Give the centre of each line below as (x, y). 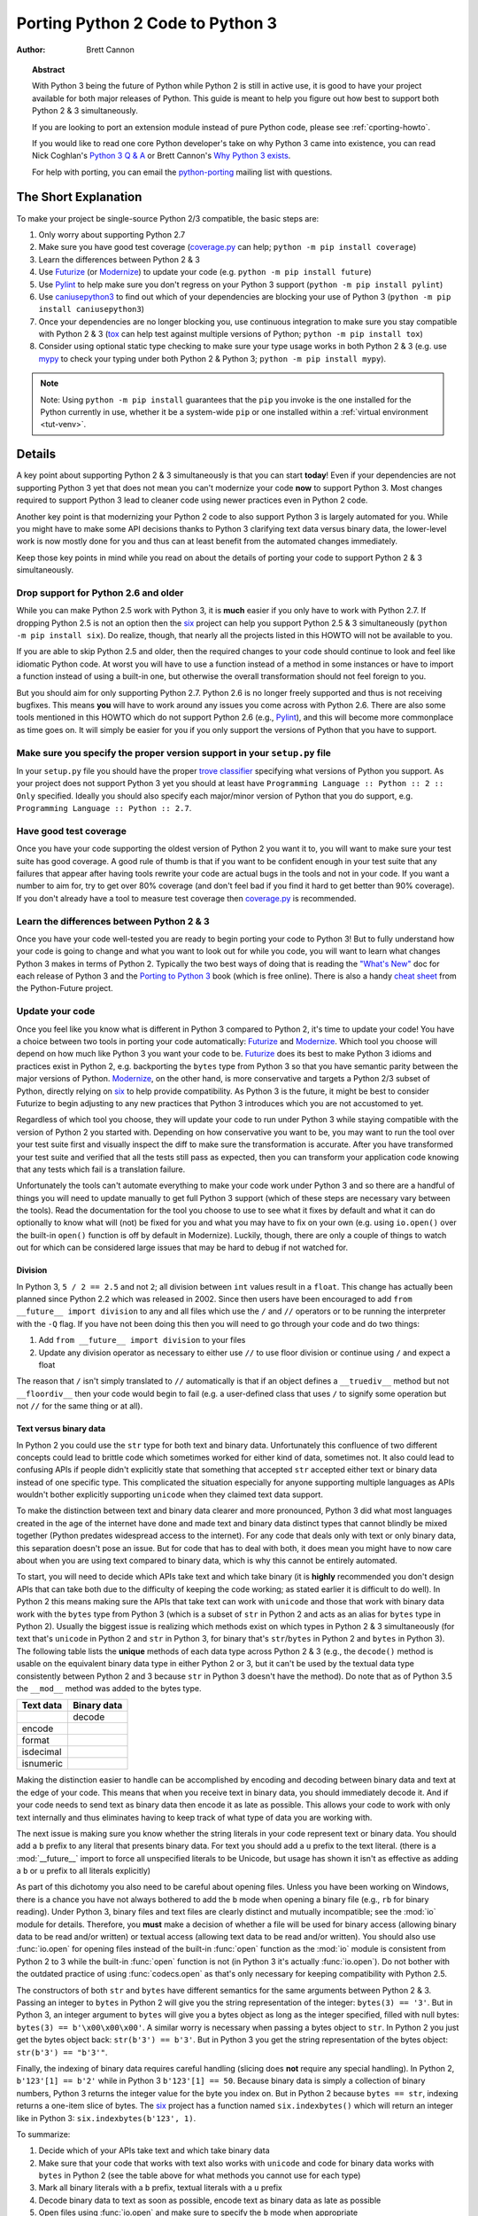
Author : (31, 50)
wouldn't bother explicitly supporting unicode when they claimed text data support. (170, 1494)
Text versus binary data (61, 1429)
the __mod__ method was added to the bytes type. (109, 1688)
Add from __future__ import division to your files (142, 1340)
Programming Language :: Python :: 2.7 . (104, 808)
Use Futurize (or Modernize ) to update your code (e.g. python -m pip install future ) (205, 272)
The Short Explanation (79, 197)
